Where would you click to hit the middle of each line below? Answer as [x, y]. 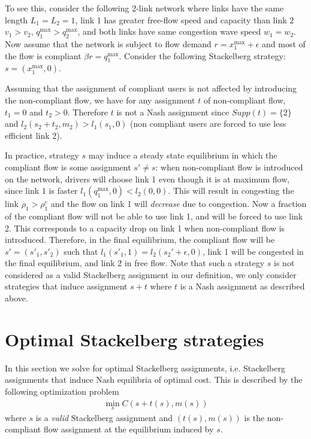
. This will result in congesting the [231, 190]
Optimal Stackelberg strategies [135, 339]
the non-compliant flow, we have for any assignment [100, 100]
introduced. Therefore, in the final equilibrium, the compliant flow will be [140, 240]
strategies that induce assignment [66, 286]
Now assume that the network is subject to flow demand [108, 43]
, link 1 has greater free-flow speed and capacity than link [181, 19]
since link [22, 190]
